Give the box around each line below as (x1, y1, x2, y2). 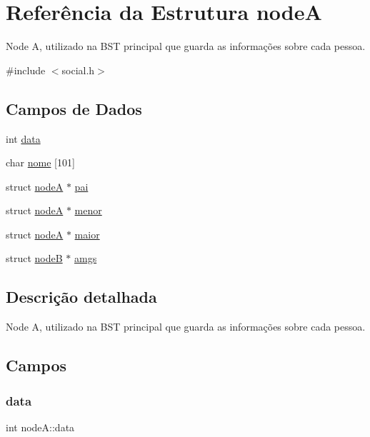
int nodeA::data (6, 419, 75, 434)
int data (6, 131, 41, 146)
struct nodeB (6, 251, 63, 266)
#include (6, 62, 46, 77)
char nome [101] (6, 155, 75, 170)
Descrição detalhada (6, 286, 157, 308)
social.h (61, 62, 95, 77)
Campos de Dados (6, 97, 142, 119)
